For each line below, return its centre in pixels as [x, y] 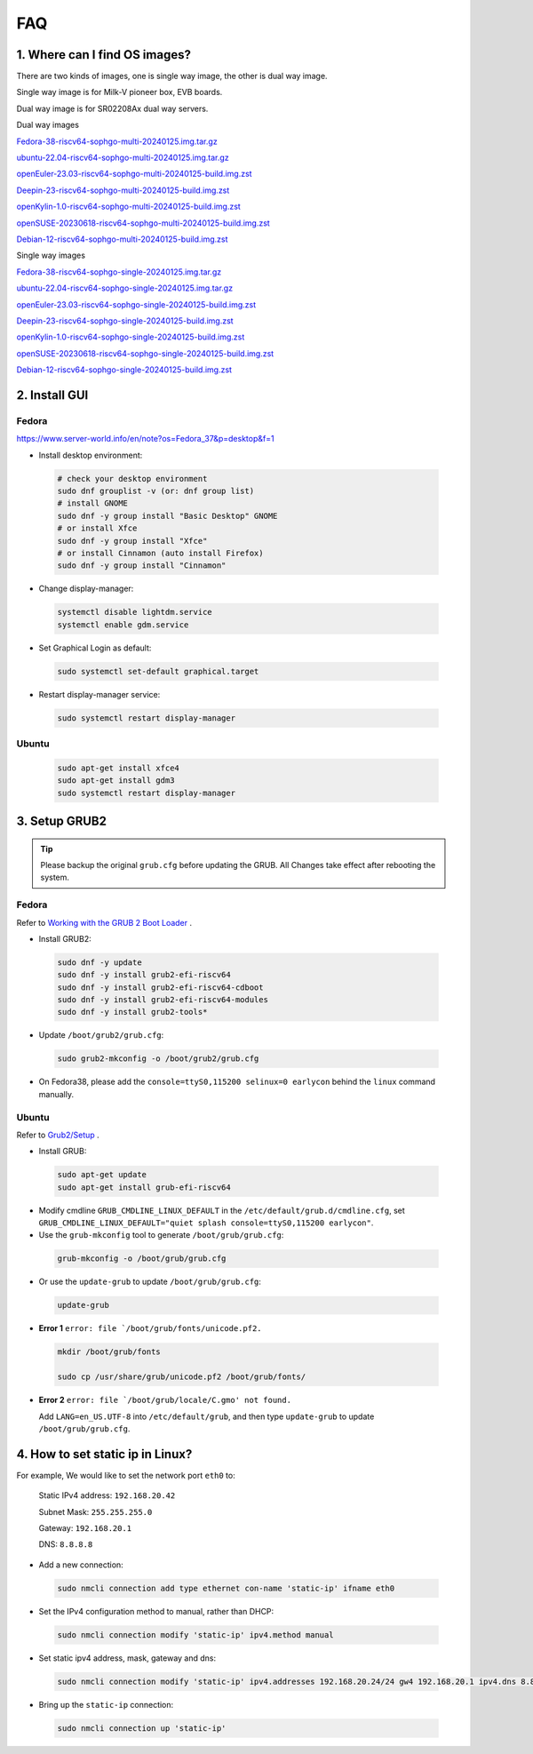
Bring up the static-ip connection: [106, 1704]
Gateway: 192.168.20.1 [85, 1528]
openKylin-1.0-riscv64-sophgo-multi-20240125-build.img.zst [129, 207]
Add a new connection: [81, 1565]
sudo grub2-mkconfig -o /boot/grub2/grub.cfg [158, 1059]
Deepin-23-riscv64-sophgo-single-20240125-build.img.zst [125, 321]
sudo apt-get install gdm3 [116, 781]
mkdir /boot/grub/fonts [109, 1352]
